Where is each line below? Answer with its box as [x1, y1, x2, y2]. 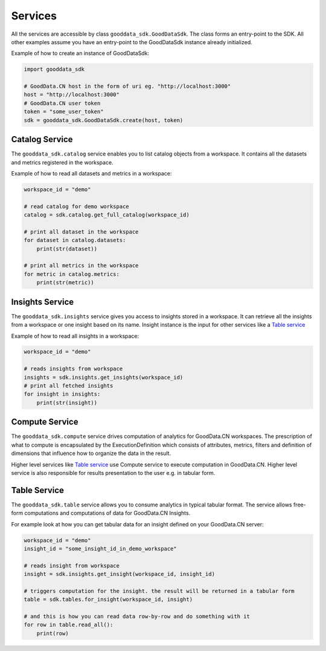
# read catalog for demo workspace [24, 203, 129, 210]
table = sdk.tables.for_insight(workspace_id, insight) [24, 596, 193, 603]
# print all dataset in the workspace [24, 228, 139, 235]
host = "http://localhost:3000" [24, 91, 120, 98]
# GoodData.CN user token [24, 100, 101, 106]
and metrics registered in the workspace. [11, 159, 114, 166]
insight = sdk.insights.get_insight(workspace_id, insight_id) [24, 571, 216, 578]
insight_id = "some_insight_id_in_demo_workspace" [24, 545, 177, 552]
